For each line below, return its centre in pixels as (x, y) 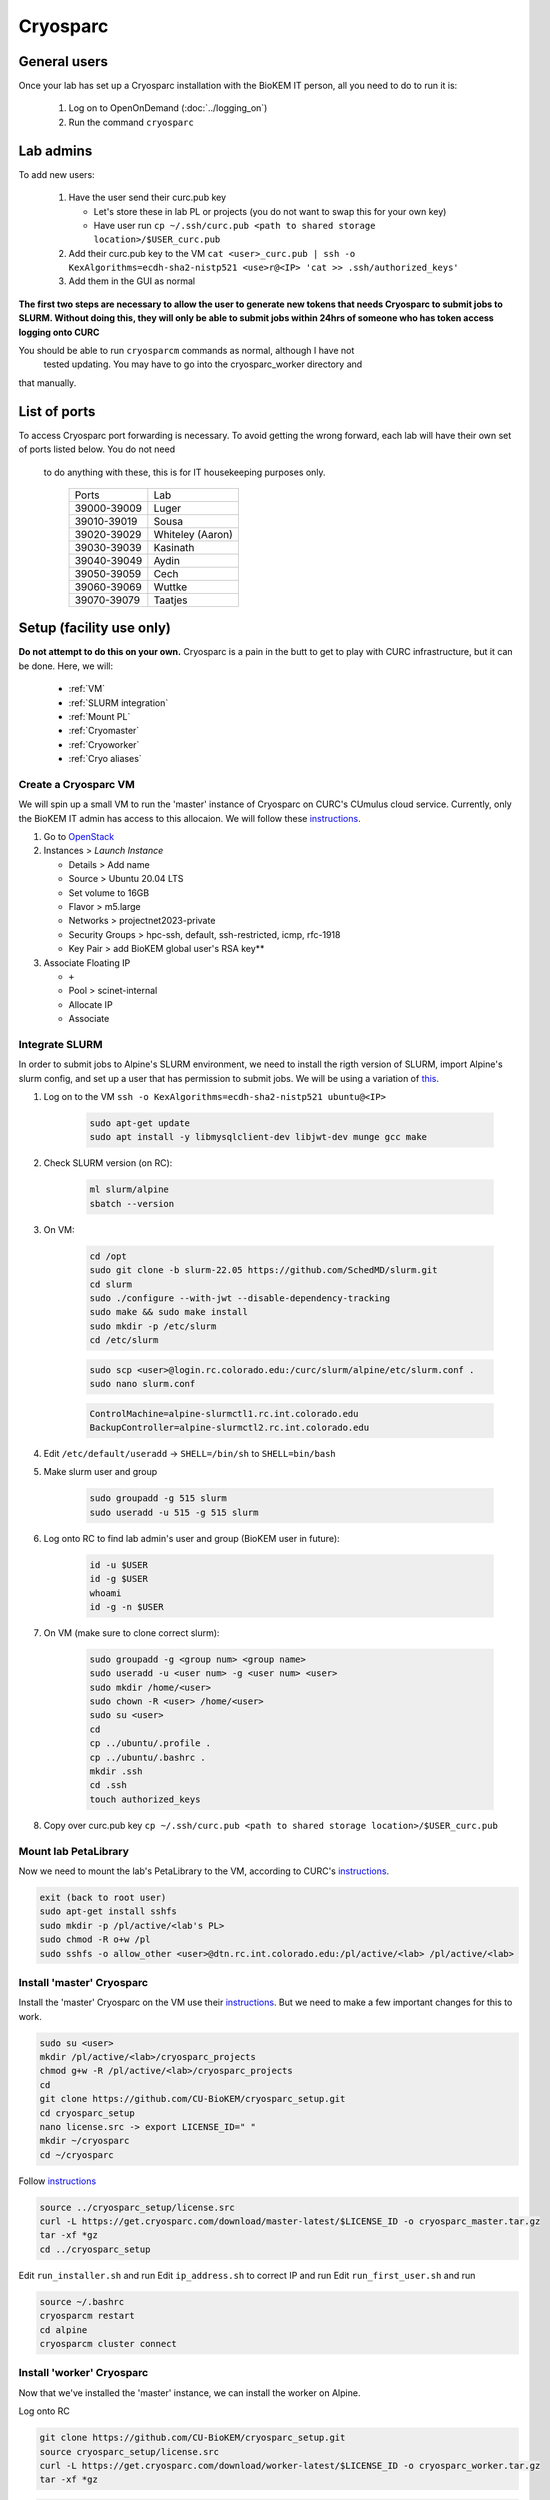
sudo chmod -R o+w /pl (95, 1939)
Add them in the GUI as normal (131, 281)
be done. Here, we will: (66, 666)
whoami (105, 1593)
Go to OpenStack (79, 837)
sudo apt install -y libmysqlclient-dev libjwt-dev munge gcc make (258, 1137)
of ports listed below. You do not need (96, 449)
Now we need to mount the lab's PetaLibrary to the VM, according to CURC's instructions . (204, 1871)
